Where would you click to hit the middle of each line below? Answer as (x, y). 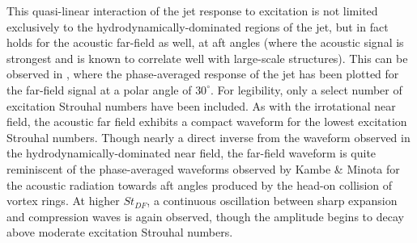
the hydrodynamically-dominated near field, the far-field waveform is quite (191, 153)
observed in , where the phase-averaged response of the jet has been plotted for (203, 74)
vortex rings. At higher (63, 201)
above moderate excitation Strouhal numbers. (120, 232)
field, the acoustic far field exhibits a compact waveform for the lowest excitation (207, 121)
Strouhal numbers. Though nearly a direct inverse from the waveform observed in (208, 137)
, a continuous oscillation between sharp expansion (272, 201)
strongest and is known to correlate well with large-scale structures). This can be (207, 58)
